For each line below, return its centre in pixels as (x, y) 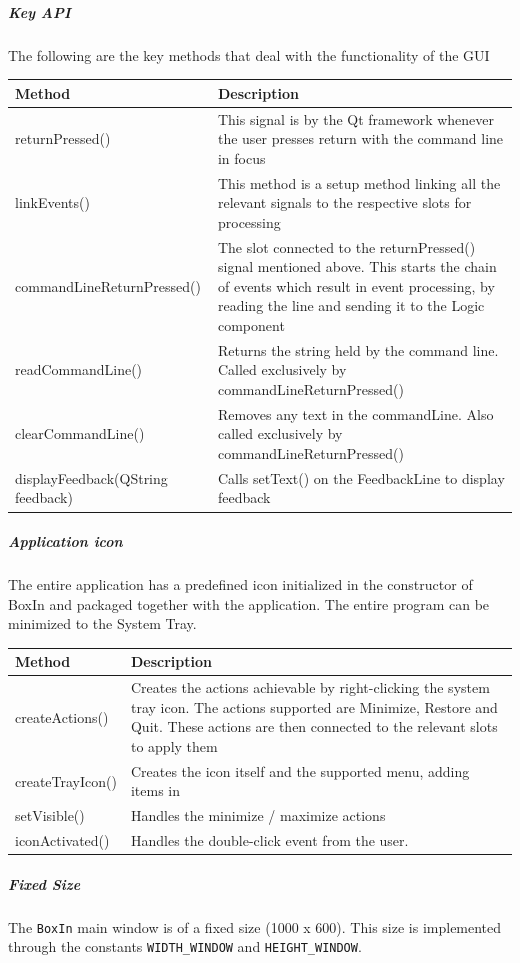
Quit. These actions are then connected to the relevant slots (314, 726)
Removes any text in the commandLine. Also (355, 413)
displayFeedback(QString (91, 477)
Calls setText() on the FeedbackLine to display (361, 477)
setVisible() (50, 815)
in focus (241, 157)
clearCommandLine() (80, 433)
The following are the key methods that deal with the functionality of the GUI (249, 54)
